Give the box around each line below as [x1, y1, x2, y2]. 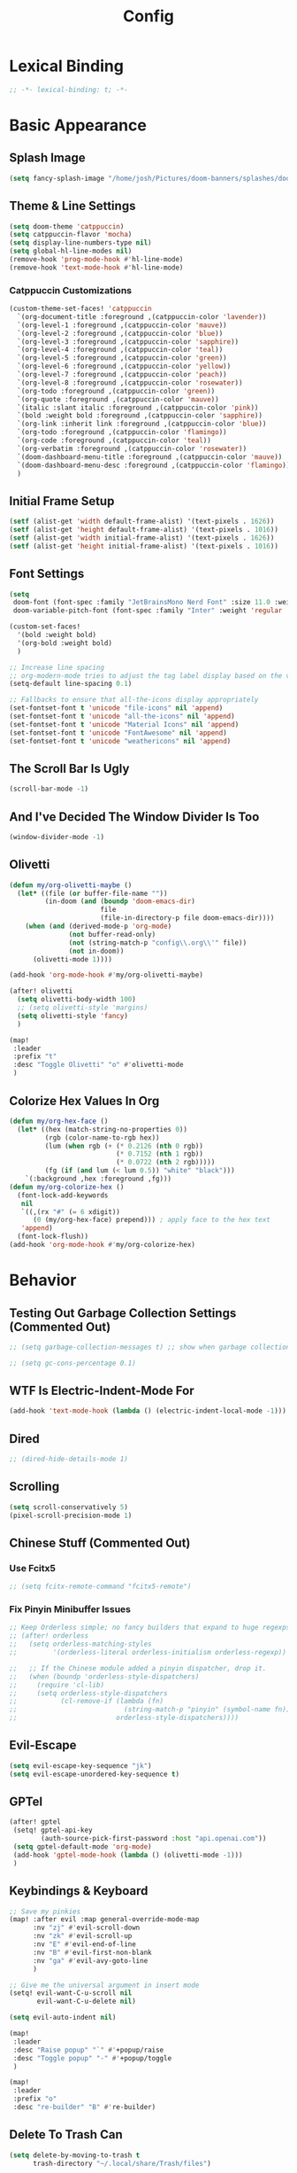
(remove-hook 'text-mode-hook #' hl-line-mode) [9, 263, 184, 272]
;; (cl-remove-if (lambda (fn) [9, 1697, 164, 1706]
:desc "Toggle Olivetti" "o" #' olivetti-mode [12, 1061, 184, 1070]
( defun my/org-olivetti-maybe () [9, 880, 133, 890]
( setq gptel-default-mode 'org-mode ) [12, 1842, 152, 1851]
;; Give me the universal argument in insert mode [9, 1981, 200, 1990]
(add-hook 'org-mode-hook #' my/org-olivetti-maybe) [9, 970, 203, 980]
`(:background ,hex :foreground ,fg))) [25, 1174, 172, 1184]
